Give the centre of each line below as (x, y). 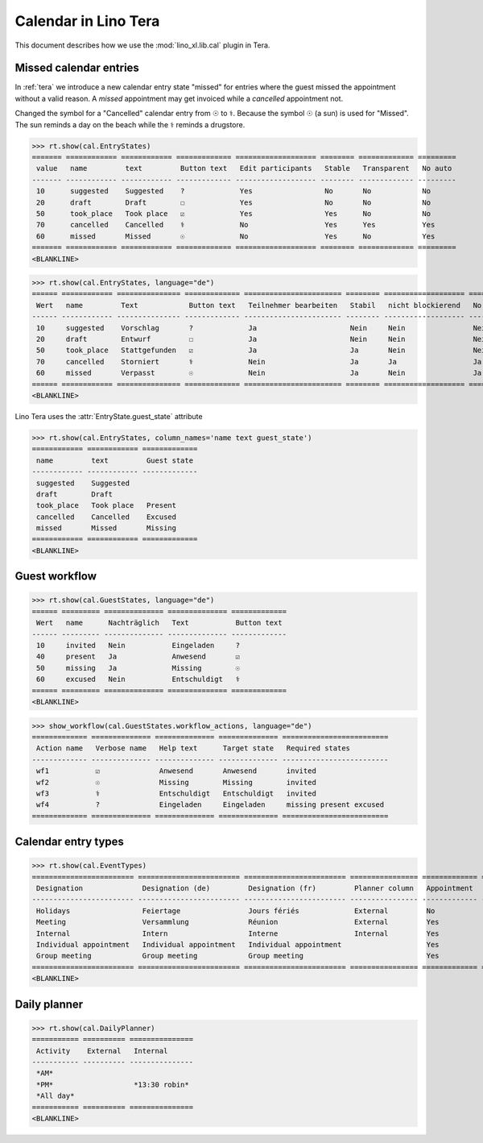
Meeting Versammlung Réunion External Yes (238, 922)
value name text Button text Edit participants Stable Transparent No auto (244, 168)
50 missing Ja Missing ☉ (138, 668)
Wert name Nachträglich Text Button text (159, 623)
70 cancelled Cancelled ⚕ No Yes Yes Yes (236, 225)
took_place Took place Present (107, 505)
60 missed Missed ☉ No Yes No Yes (236, 236)
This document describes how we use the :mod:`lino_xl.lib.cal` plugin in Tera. (142, 45)
